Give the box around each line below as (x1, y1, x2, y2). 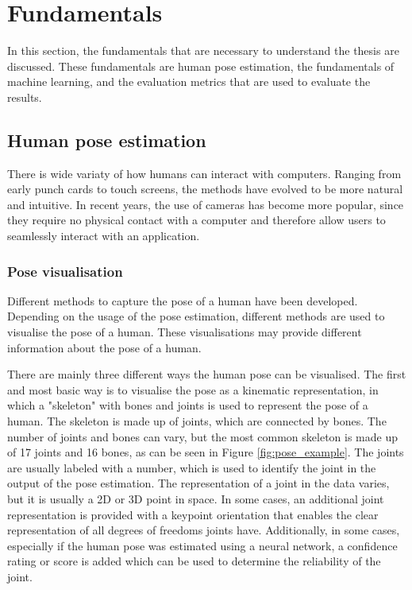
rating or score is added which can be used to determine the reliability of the (7, 553, 381, 569)
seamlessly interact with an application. (7, 227, 200, 244)
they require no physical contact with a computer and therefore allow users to (7, 212, 386, 228)
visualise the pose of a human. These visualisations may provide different (7, 324, 362, 340)
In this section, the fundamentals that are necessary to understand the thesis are (7, 42, 399, 59)
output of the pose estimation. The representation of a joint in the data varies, (7, 475, 390, 491)
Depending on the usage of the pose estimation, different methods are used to (7, 308, 385, 324)
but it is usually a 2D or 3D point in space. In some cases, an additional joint (7, 491, 384, 507)
